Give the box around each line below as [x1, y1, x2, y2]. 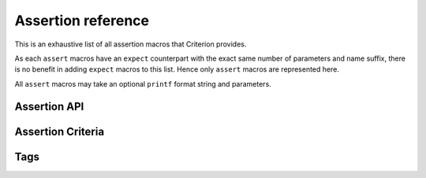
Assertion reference [14, 12, 150, 29]
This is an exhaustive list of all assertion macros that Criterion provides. [14, 39, 247, 49]
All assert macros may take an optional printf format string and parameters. [14, 79, 271, 88]
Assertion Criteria [14, 124, 105, 138]
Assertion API [14, 99, 84, 113]
